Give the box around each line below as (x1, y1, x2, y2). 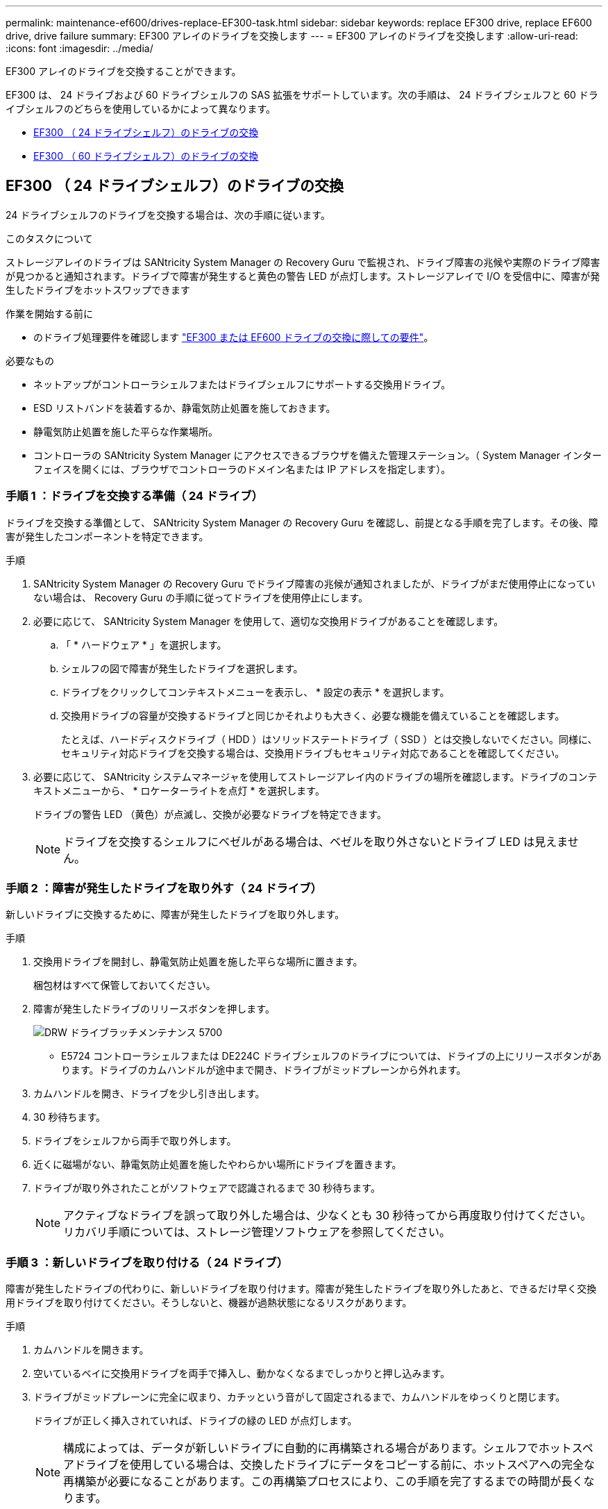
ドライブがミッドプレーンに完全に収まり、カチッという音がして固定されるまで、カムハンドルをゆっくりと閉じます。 (33, 1391, 566, 1403)
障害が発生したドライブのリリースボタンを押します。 (33, 1003, 275, 1015)
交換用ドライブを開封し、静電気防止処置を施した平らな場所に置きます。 (33, 956, 363, 968)
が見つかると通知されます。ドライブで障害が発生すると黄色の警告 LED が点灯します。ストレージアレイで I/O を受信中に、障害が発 (6, 269, 600, 282)
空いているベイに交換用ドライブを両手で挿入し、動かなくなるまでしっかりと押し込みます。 (33, 1367, 450, 1380)
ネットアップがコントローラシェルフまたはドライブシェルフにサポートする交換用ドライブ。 (33, 378, 451, 390)
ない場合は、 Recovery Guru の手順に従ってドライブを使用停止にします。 (33, 591, 369, 603)
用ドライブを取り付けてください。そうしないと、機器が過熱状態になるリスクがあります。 (6, 1297, 412, 1309)
